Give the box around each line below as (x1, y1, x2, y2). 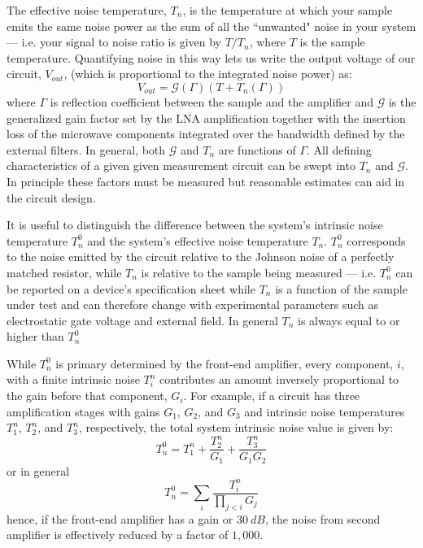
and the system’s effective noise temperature (87, 232, 308, 249)
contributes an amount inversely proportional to (159, 371, 399, 388)
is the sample (299, 33, 365, 50)
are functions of (218, 141, 296, 158)
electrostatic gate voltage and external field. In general (7, 311, 278, 328)
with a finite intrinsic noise (7, 371, 140, 388)
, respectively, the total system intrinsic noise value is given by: (78, 419, 394, 436)
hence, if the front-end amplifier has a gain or (7, 510, 233, 527)
